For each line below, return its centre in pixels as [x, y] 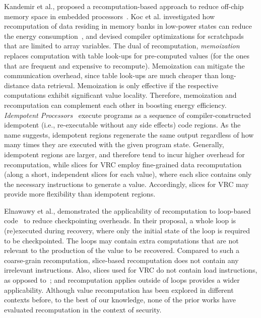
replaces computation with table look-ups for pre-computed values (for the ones [127, 55]
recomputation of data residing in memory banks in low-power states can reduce [128, 26]
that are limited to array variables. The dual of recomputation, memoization [122, 46]
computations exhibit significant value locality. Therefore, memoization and [120, 95]
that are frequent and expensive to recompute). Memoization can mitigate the [124, 65]
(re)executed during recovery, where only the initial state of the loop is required [127, 231]
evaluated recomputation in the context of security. [83, 309]
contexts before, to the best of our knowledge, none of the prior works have [120, 300]
